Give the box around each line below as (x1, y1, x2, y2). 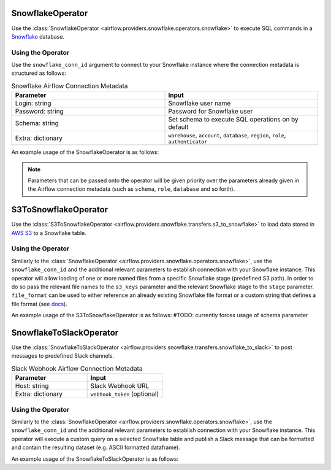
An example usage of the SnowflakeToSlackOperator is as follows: (11, 455, 179, 463)
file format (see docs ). (11, 300, 67, 307)
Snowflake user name (168, 99, 231, 107)
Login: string (15, 99, 51, 107)
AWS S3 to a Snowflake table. (11, 229, 87, 236)
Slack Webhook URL (90, 382, 150, 390)
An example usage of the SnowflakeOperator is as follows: (11, 148, 159, 156)
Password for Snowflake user (168, 107, 253, 116)
